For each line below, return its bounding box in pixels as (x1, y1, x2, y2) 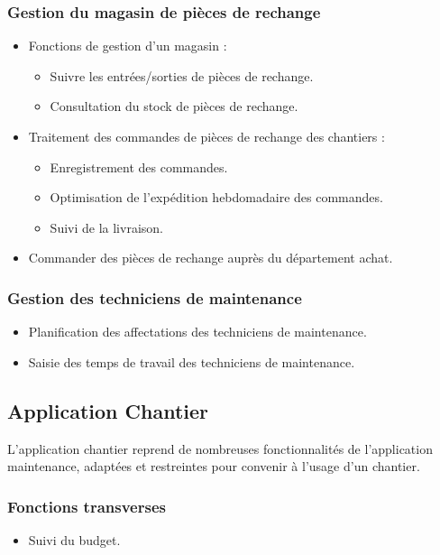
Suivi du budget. (28, 530, 121, 549)
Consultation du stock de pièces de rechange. (50, 97, 298, 116)
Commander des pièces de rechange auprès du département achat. (28, 248, 393, 267)
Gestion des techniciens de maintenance (7, 286, 302, 309)
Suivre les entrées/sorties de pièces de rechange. (50, 66, 314, 85)
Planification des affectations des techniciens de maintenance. (28, 322, 367, 341)
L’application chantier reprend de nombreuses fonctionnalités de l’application (7, 439, 433, 458)
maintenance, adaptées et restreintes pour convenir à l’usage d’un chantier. (7, 457, 420, 476)
